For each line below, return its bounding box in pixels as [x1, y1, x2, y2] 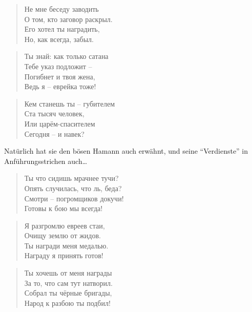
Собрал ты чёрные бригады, [24, 287, 112, 298]
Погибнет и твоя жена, [24, 71, 95, 81]
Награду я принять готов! [24, 250, 103, 261]
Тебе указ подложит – [24, 60, 92, 71]
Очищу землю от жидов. [24, 230, 101, 241]
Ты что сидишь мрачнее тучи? [24, 173, 119, 183]
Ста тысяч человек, [24, 108, 85, 119]
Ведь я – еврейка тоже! [24, 81, 96, 92]
